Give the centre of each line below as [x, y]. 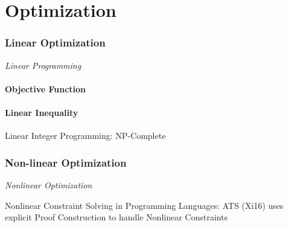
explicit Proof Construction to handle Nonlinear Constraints [116, 217]
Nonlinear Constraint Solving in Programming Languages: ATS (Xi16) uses [144, 205]
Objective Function [46, 88]
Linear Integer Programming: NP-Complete [85, 136]
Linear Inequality [42, 112]
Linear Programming [43, 65]
